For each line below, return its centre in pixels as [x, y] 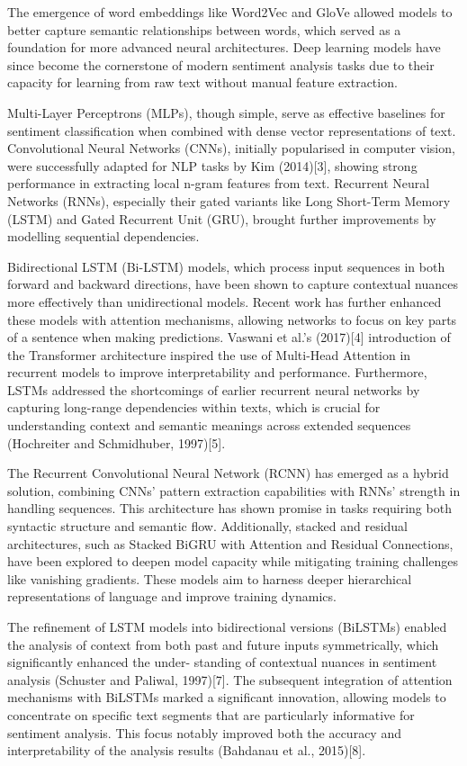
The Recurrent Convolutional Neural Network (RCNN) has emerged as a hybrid [228, 473]
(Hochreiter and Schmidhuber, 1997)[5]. [117, 442]
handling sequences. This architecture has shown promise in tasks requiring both [229, 508]
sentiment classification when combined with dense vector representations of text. [232, 130]
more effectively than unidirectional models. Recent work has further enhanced [225, 301]
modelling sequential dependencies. [103, 236]
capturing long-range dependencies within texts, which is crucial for [194, 407]
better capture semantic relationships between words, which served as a [204, 29]
